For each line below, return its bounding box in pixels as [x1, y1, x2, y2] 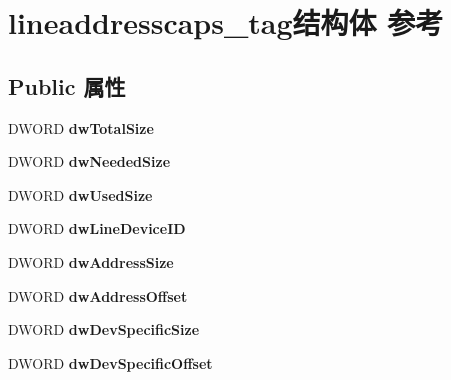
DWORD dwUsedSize [8, 184, 153, 205]
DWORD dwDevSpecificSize [8, 319, 200, 340]
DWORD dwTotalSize [8, 117, 154, 138]
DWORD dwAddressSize [8, 251, 174, 272]
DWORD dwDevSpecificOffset [8, 352, 213, 373]
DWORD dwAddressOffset [8, 285, 188, 306]
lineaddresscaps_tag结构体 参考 [8, 2, 444, 43]
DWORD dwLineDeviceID [8, 218, 186, 239]
